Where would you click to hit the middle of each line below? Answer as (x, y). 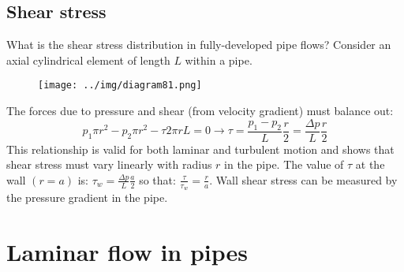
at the (370, 164)
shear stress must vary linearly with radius (109, 164)
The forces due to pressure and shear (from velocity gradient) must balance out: (200, 111)
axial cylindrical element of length (88, 60)
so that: (157, 179)
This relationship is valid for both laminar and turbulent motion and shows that (200, 149)
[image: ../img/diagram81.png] (120, 86)
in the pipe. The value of (284, 164)
